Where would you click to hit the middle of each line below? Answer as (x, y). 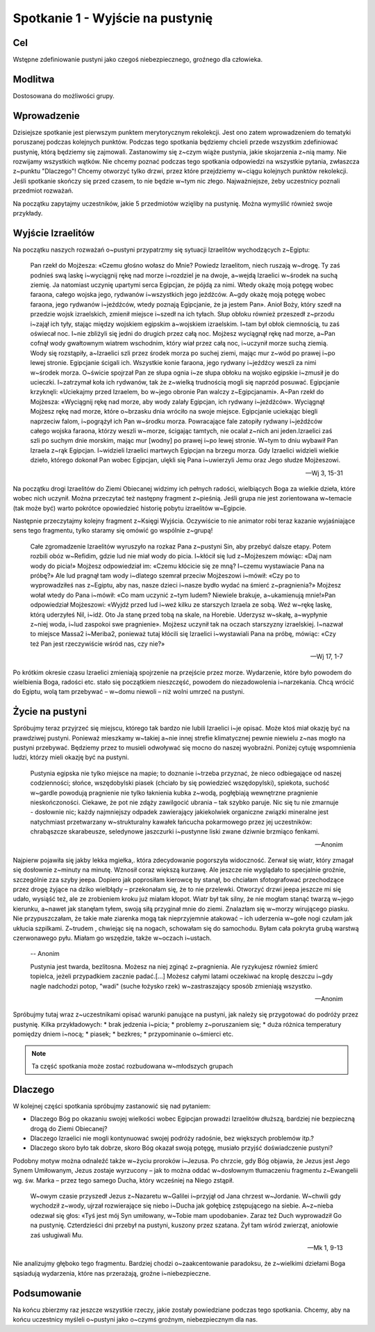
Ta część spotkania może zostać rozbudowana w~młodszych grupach (132, 1066)
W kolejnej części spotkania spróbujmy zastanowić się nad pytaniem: (112, 1106)
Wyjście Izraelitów (54, 233)
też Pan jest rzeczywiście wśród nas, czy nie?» (98, 644)
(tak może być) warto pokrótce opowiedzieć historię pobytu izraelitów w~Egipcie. (130, 508)
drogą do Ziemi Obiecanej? (69, 1128)
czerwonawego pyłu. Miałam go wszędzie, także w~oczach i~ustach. (112, 938)
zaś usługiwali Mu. (57, 1235)
